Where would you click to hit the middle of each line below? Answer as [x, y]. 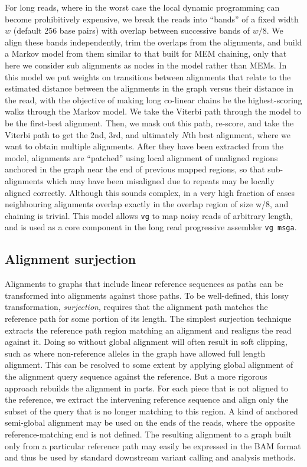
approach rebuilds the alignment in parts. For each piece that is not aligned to [147, 388]
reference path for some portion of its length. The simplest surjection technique [148, 318]
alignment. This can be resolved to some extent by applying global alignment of [149, 365]
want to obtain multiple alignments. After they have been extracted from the [144, 146]
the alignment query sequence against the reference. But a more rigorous [136, 376]
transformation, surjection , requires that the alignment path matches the [136, 307]
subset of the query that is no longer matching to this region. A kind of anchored [151, 411]
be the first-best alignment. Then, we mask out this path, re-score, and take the [149, 123]
